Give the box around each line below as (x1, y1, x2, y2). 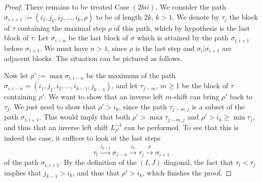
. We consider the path (155, 2, 226, 12)
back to (230, 91, 253, 102)
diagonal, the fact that (163, 157, 234, 167)
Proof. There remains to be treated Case (4, 2, 129, 12)
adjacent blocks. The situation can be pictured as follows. (4, 53, 182, 64)
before (4, 42, 23, 53)
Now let (4, 70, 28, 80)
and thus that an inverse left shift (4, 122, 108, 132)
